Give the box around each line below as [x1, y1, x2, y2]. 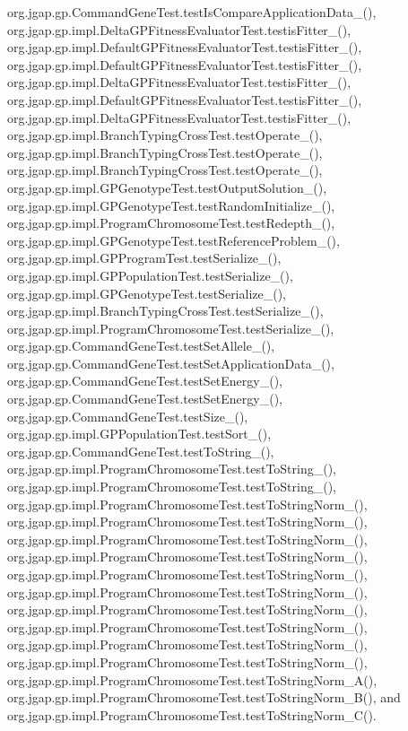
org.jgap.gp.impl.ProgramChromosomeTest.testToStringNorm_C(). [7, 705, 377, 724]
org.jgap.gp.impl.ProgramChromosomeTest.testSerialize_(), [7, 318, 334, 337]
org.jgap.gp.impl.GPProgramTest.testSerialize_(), [7, 248, 282, 267]
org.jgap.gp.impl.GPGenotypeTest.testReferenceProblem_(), [7, 231, 340, 249]
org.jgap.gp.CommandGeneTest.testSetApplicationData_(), [7, 353, 334, 372]
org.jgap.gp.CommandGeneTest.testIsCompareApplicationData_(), [7, 3, 377, 21]
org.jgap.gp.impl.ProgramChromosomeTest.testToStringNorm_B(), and [7, 688, 401, 707]
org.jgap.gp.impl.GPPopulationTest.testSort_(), [7, 424, 272, 443]
